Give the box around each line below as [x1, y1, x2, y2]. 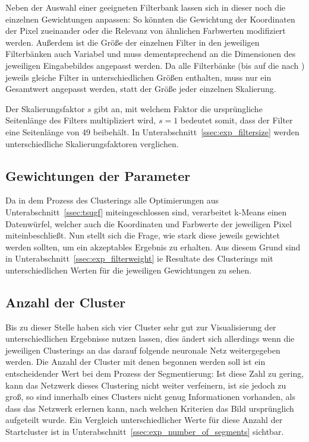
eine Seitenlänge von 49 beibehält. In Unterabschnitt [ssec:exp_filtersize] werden [5, 125, 299, 138]
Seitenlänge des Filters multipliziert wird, [5, 114, 156, 126]
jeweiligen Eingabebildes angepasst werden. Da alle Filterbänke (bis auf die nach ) [5, 59, 305, 71]
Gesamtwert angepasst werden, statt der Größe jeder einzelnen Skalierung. [5, 82, 276, 95]
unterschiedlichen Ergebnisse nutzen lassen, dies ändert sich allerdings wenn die [5, 332, 295, 345]
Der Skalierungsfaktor [5, 102, 85, 115]
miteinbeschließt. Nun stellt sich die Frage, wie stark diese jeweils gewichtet [5, 229, 280, 241]
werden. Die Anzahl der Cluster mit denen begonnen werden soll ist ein [5, 355, 266, 368]
